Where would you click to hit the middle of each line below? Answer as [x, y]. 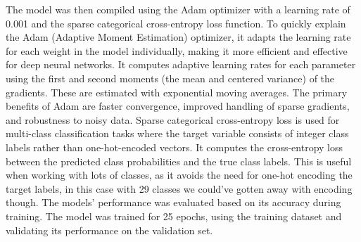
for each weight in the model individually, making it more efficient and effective [177, 50]
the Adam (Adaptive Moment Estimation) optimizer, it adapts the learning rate [178, 37]
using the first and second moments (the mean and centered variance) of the [170, 78]
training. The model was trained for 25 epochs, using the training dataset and [174, 216]
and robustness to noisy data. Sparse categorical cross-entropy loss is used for [173, 119]
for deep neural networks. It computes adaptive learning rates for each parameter [181, 64]
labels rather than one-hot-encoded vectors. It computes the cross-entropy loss [175, 147]
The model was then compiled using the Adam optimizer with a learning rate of [178, 9]
